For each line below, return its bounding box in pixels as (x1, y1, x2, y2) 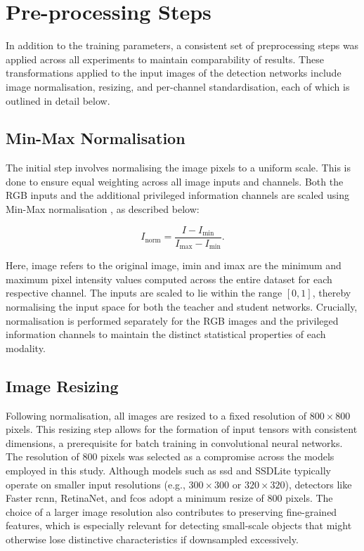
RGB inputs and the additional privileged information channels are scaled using (6, 188, 350, 202)
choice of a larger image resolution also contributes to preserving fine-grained (6, 504, 337, 519)
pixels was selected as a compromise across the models (100, 449, 334, 464)
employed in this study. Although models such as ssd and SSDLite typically (6, 462, 331, 477)
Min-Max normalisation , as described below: (6, 202, 200, 216)
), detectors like (285, 477, 352, 491)
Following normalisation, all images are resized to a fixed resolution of (6, 408, 307, 422)
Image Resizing (6, 375, 119, 396)
